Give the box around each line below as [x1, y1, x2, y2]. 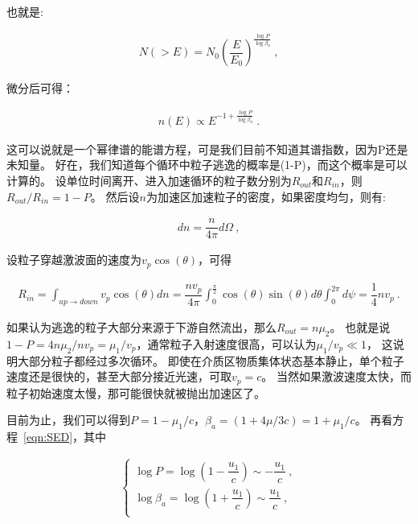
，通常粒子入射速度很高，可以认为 [136, 335, 317, 352]
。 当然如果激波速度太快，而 [261, 368, 412, 385]
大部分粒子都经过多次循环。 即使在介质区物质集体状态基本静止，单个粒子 [17, 352, 404, 369]
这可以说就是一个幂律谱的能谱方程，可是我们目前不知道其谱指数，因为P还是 [6, 140, 408, 157]
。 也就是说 [330, 319, 391, 336]
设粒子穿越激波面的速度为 [6, 251, 141, 268]
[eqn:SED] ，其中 [23, 428, 107, 445]
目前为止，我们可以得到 [6, 411, 130, 428]
